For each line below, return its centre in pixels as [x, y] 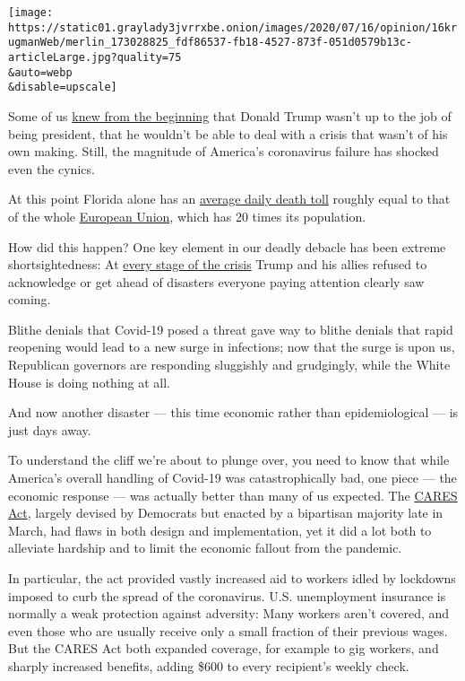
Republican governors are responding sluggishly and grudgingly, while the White [229, 365]
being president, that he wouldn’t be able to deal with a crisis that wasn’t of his [228, 133]
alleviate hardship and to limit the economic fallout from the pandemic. [205, 548]
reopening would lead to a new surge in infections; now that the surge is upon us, [232, 347]
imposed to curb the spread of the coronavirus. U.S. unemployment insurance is [227, 595]
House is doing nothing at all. [90, 382]
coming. [30, 299]
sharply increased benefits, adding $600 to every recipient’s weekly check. [209, 665]
